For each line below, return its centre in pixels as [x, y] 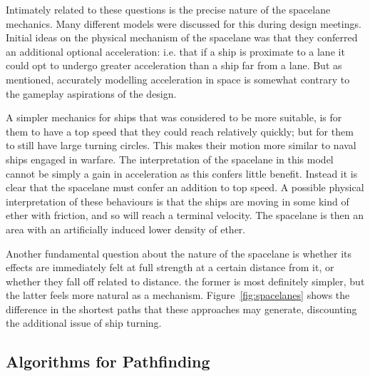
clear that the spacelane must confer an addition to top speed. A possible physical [185, 187]
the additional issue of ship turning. [84, 323]
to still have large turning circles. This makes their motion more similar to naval [181, 145]
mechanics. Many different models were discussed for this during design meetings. [184, 23]
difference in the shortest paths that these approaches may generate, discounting [181, 309]
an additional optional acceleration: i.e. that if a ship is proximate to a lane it [175, 51]
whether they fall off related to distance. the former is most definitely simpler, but [185, 281]
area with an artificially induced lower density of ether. [126, 229]
